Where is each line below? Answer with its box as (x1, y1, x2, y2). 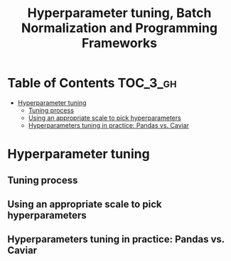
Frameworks (81, 35, 158, 51)
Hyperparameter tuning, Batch (27, 5, 212, 21)
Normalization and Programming (21, 20, 218, 36)
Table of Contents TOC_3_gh (7, 75, 177, 91)
